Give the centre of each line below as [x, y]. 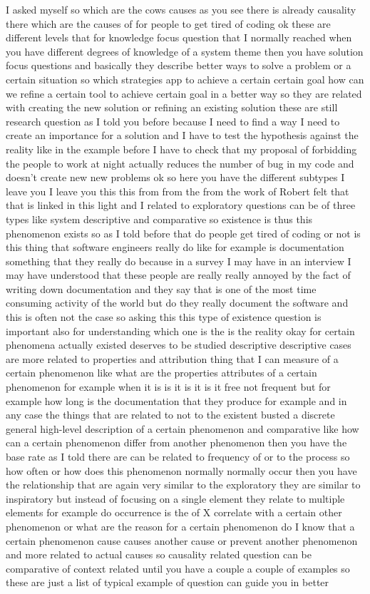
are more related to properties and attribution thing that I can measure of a [172, 358]
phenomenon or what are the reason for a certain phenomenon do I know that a [180, 526]
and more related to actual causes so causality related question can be [159, 554]
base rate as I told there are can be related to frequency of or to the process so [178, 456]
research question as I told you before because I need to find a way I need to [173, 121]
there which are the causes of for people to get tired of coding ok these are [168, 23]
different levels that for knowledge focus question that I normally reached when [179, 37]
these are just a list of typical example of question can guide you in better [168, 582]
